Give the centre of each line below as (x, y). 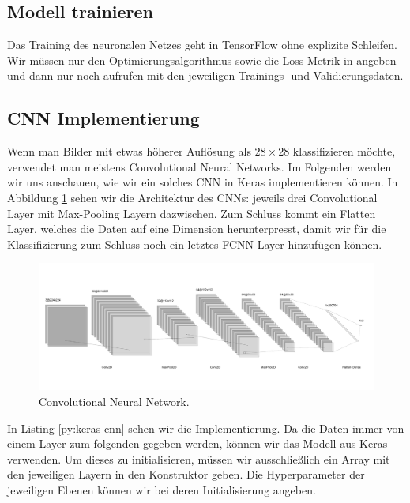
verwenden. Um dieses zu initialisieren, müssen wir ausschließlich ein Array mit (199, 458)
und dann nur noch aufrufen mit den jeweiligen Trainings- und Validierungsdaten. (205, 75)
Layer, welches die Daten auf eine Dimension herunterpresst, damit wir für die (197, 229)
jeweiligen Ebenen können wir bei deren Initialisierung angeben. (162, 489)
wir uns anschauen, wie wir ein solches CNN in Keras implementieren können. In (203, 182)
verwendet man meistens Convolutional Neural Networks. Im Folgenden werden (199, 166)
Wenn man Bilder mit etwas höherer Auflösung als (129, 151)
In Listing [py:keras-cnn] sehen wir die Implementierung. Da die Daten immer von (206, 428)
